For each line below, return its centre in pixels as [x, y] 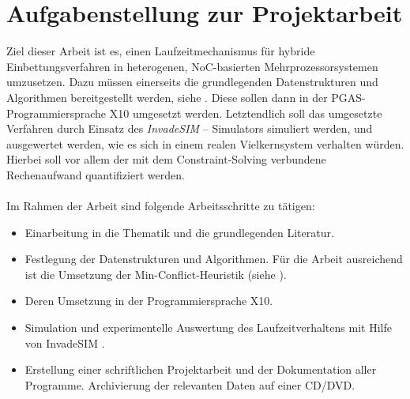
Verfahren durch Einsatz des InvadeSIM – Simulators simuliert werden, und [190, 128]
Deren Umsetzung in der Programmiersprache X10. [149, 301]
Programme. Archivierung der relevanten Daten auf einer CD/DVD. [190, 384]
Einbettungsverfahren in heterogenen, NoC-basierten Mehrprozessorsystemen [192, 66]
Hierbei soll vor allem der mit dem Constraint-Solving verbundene [166, 159]
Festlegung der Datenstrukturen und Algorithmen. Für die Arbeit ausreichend [214, 259]
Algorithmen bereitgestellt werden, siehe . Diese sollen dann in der [167, 97]
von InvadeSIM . [65, 343]
